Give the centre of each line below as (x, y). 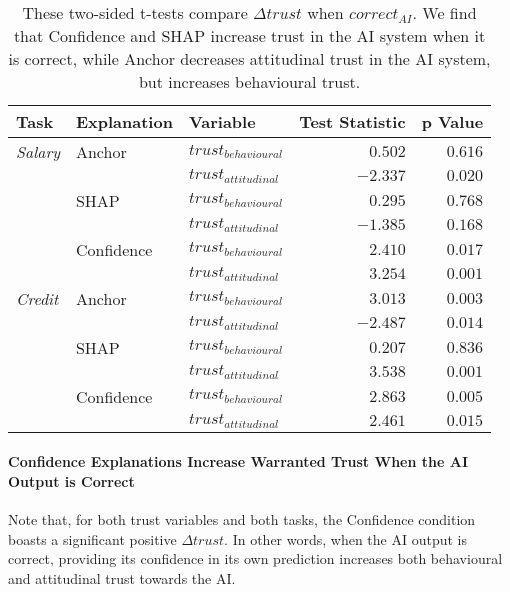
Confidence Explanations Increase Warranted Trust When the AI (238, 461)
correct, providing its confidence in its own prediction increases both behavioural (255, 558)
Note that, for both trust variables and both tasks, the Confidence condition (242, 519)
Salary (38, 151)
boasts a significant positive (92, 538)
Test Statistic (352, 121)
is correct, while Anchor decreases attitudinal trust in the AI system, (249, 58)
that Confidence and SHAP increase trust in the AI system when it (249, 35)
